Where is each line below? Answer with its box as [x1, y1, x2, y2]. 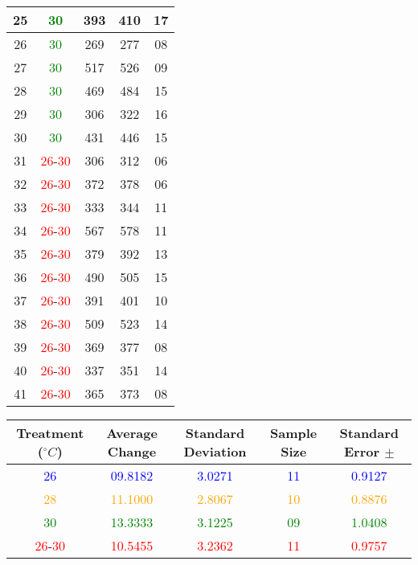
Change [107, 442, 157, 461]
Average [106, 424, 158, 442]
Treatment [16, 424, 84, 442]
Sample [270, 424, 318, 442]
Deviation [183, 442, 247, 461]
